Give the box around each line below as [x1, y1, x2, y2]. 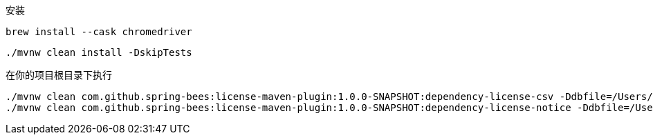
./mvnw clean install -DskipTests [6, 47, 192, 58]
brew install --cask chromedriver [6, 26, 192, 37]
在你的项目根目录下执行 [6, 69, 112, 81]
